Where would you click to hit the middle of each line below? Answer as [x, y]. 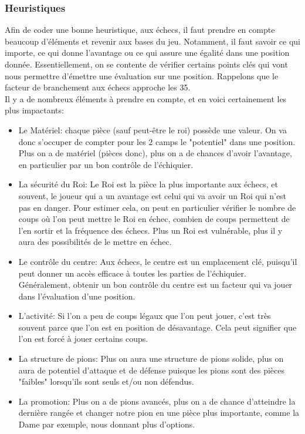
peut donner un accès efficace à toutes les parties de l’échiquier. [132, 273]
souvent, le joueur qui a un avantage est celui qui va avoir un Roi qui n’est [152, 195]
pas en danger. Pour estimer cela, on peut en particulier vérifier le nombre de [157, 207]
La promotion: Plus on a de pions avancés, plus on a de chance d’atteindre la [157, 401]
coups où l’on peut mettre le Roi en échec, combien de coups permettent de [154, 219]
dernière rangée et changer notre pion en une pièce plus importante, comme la [159, 413]
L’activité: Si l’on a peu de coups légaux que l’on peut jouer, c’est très [145, 316]
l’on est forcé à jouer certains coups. [83, 339]
